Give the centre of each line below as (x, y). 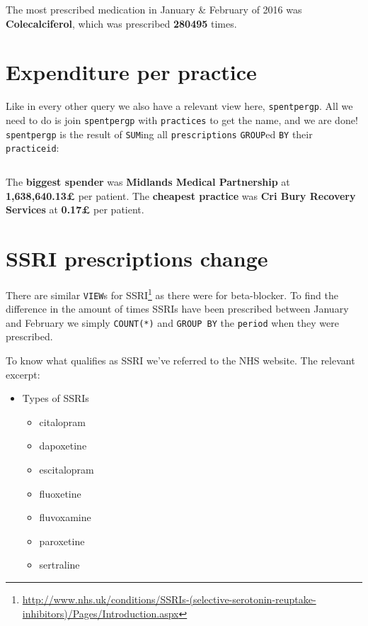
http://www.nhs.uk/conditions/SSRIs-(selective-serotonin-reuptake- (169, 599)
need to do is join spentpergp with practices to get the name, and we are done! (182, 119)
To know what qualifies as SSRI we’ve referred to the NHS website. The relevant (180, 360)
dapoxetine (63, 446)
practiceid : (33, 148)
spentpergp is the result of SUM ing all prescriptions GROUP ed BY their (159, 134)
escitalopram (67, 469)
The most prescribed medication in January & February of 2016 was (154, 9)
